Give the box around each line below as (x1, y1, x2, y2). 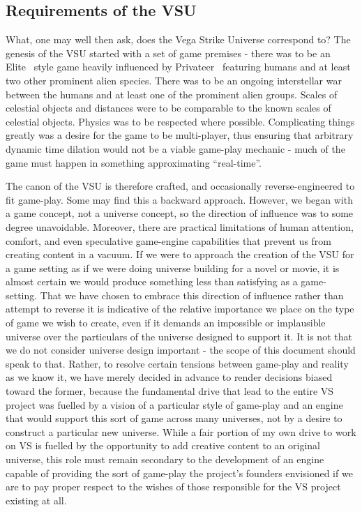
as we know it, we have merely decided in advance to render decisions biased (6, 370, 333, 384)
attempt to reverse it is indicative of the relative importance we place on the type (6, 301, 354, 316)
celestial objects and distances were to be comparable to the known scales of (6, 100, 331, 115)
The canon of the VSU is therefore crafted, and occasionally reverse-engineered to (6, 179, 355, 193)
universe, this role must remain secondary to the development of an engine (6, 452, 324, 467)
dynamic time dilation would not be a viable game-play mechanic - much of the (6, 141, 345, 156)
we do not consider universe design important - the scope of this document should (6, 342, 356, 357)
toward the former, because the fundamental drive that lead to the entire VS (6, 384, 334, 398)
